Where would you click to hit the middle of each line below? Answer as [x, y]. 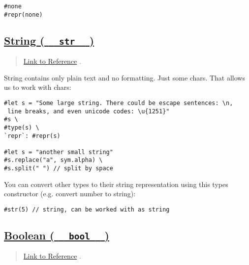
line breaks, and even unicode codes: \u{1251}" [89, 111]
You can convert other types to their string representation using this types [116, 184]
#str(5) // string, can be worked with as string [87, 209]
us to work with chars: [38, 87]
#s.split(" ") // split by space [59, 169]
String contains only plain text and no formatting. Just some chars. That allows [124, 77]
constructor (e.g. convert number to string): [70, 194]
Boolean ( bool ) [57, 235]
